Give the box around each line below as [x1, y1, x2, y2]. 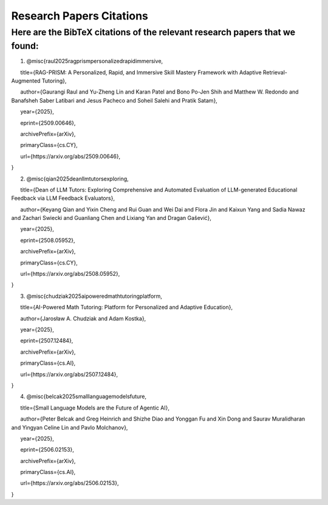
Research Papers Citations [11, 9, 149, 22]
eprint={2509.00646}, [20, 119, 76, 126]
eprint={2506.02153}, [20, 446, 74, 453]
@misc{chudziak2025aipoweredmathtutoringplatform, [26, 292, 162, 300]
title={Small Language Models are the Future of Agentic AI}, [20, 404, 170, 411]
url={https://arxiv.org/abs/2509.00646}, [20, 153, 121, 160]
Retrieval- [262, 69, 288, 76]
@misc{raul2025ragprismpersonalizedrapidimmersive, [26, 58, 163, 65]
